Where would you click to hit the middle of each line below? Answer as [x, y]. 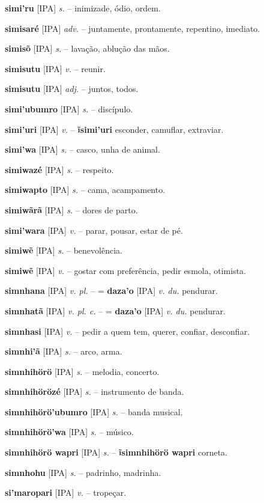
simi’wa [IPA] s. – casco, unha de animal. [82, 149]
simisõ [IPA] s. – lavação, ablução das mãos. [87, 48]
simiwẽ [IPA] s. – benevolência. [64, 250]
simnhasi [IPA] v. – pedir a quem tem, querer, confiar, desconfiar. [127, 331]
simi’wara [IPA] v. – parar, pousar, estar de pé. [94, 230]
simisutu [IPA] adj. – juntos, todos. [72, 89]
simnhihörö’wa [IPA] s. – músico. [69, 432]
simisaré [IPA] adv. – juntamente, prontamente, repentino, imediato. [133, 28]
